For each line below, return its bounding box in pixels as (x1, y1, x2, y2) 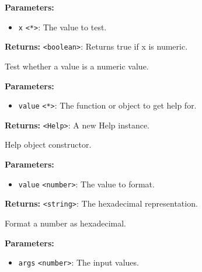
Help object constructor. (5, 138, 92, 151)
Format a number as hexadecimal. (5, 217, 127, 229)
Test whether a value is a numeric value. (5, 60, 149, 72)
